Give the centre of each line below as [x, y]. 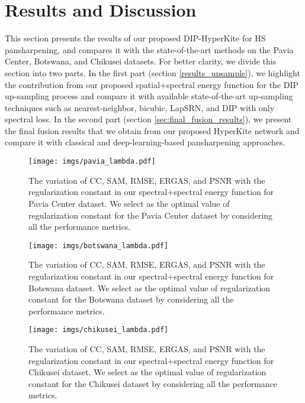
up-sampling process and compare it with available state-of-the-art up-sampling [149, 96]
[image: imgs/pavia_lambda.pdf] [92, 162]
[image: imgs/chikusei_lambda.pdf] [99, 330]
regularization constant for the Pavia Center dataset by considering [151, 215]
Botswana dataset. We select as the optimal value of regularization [150, 287]
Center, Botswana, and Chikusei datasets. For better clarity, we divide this [141, 61]
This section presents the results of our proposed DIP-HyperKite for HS [135, 38]
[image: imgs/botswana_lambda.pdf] [99, 246]
